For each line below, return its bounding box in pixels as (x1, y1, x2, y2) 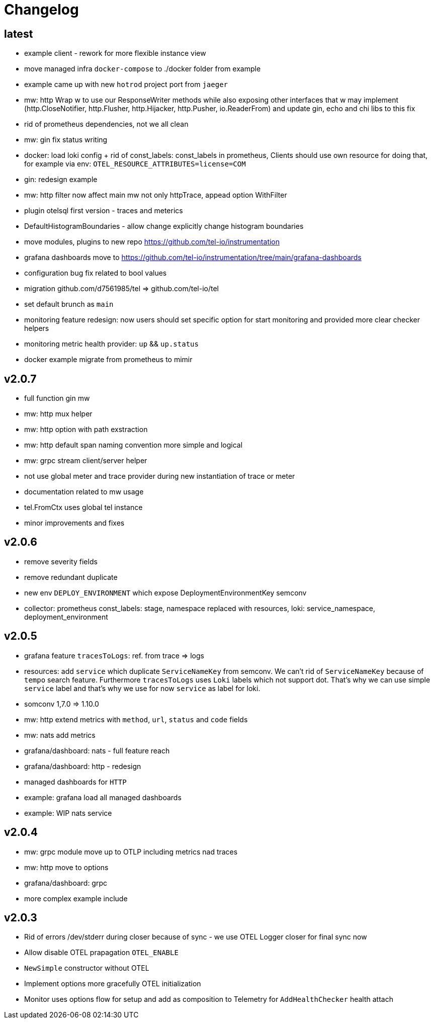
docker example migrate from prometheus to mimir (24, 355, 193, 364)
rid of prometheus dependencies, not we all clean (24, 120, 189, 129)
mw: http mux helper (24, 409, 93, 418)
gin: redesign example (24, 175, 98, 184)
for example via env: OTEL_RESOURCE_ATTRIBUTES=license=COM (24, 159, 246, 168)
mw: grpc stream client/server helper (24, 456, 147, 465)
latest (4, 27, 33, 40)
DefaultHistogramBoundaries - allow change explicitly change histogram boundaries (24, 222, 304, 231)
